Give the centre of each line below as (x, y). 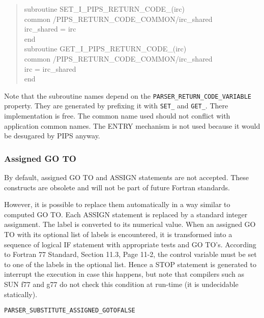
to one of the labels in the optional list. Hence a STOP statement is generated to (130, 264)
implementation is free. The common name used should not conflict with (117, 116)
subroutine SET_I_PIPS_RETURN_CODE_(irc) (105, 9)
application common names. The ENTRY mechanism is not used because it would (132, 125)
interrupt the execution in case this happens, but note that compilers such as (124, 274)
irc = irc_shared (50, 68)
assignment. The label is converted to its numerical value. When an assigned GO (130, 224)
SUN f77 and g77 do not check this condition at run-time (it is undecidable (121, 284)
